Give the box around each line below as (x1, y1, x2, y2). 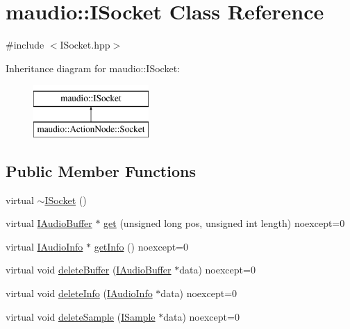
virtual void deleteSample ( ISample (6, 309, 156, 323)
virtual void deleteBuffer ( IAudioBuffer (6, 262, 172, 277)
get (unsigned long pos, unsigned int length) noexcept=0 (103, 216, 345, 230)
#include (6, 37, 44, 52)
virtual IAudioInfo (6, 239, 83, 253)
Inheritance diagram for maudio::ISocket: (6, 60, 180, 75)
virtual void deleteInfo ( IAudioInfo (6, 286, 153, 301)
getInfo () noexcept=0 (94, 239, 189, 253)
